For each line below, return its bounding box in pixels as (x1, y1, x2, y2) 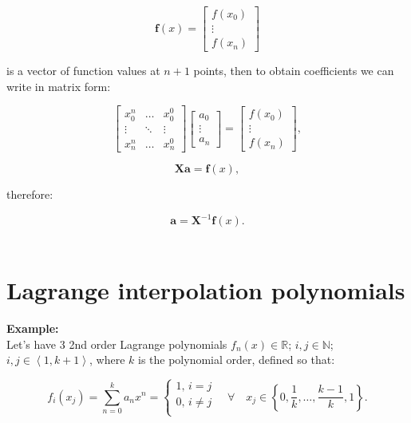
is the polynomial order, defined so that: (138, 351, 335, 368)
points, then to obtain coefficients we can (193, 62, 394, 79)
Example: (6, 319, 59, 336)
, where (89, 351, 125, 368)
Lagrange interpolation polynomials (6, 274, 405, 306)
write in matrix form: (6, 77, 111, 94)
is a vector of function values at (6, 62, 160, 79)
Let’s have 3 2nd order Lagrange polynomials (6, 335, 227, 352)
